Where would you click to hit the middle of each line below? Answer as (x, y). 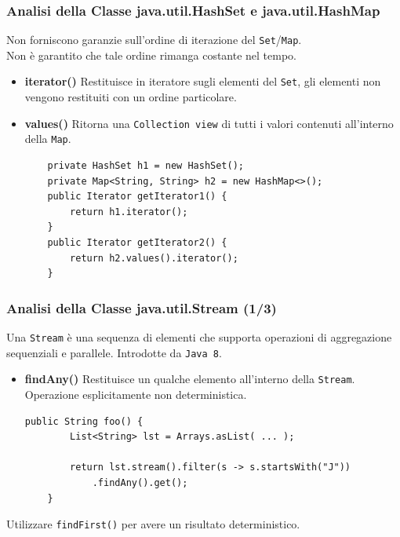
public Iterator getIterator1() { (137, 197)
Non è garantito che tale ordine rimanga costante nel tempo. (152, 55)
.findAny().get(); (140, 482)
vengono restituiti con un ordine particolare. (131, 97)
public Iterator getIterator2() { (137, 243)
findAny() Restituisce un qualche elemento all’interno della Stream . (190, 379)
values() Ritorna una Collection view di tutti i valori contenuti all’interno (209, 123)
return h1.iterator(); (129, 212)
